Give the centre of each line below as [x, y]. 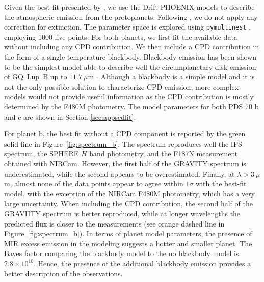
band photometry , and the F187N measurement [164, 153]
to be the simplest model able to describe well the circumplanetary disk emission [130, 66]
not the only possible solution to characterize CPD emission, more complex [122, 86]
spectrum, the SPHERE [42, 153]
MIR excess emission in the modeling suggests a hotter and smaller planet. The [128, 243]
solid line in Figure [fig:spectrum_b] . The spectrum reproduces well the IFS [123, 143]
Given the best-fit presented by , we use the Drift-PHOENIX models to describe [129, 7]
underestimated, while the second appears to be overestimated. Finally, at [120, 173]
